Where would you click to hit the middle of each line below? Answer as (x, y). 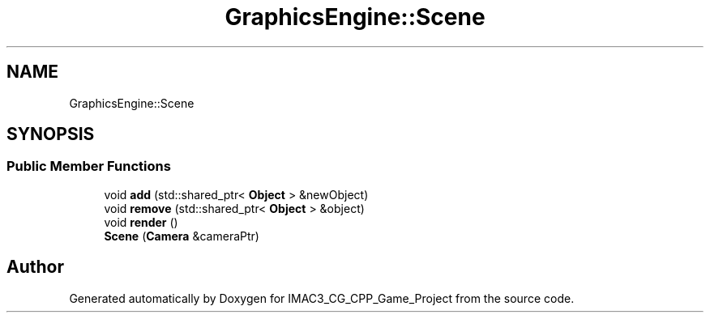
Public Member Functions (89, 166)
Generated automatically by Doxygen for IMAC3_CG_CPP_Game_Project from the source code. (322, 298)
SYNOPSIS (51, 134)
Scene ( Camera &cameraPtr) (182, 236)
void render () (141, 222)
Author (35, 267)
